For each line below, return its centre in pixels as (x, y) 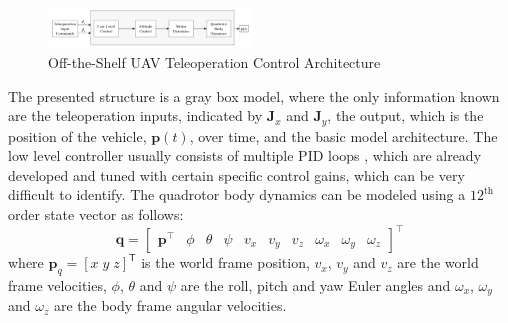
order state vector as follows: (96, 213)
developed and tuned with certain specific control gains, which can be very (236, 174)
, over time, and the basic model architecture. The (343, 135)
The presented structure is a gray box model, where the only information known (254, 95)
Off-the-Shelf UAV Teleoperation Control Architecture (214, 61)
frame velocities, (57, 284)
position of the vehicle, (77, 135)
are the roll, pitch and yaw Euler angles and (315, 284)
